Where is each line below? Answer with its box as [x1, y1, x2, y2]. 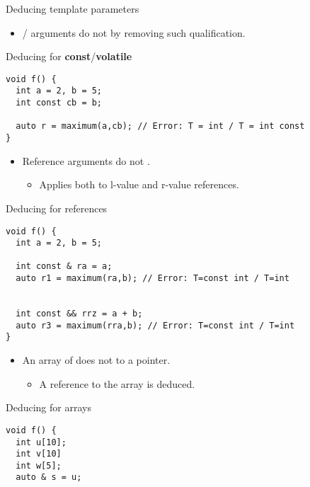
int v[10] [16, 449, 62, 459]
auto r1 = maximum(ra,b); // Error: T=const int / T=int [16, 273, 289, 284]
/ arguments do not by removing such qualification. [22, 25, 246, 40]
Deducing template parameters [6, 1, 139, 16]
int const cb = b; [16, 98, 103, 108]
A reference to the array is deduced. [39, 376, 195, 391]
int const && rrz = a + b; [16, 309, 143, 319]
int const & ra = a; [16, 261, 113, 272]
